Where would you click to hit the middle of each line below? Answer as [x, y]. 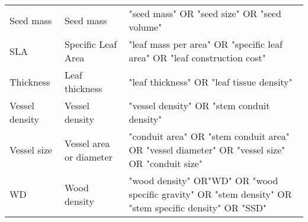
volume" [145, 27]
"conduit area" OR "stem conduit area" [209, 136]
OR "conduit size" [166, 163]
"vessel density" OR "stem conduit [199, 105]
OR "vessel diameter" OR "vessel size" [207, 150]
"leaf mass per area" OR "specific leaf [206, 44]
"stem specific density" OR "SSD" [198, 208]
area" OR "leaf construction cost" [197, 58]
